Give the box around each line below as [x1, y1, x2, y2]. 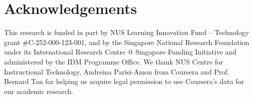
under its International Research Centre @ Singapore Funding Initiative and [4, 46, 237, 57]
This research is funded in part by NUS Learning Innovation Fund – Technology [4, 27, 249, 37]
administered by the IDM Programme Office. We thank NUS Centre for [4, 56, 224, 66]
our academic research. [4, 85, 74, 96]
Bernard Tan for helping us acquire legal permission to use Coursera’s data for [4, 76, 244, 86]
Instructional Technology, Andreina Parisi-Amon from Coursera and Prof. [4, 66, 230, 76]
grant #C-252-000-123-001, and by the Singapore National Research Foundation [4, 36, 250, 47]
